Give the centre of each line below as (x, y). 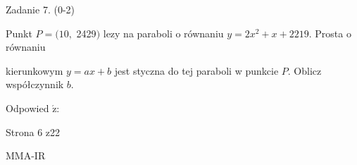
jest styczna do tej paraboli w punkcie (196, 70)
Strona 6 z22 (33, 132)
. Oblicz (305, 70)
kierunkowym (35, 70)
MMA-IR (26, 155)
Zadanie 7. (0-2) (40, 9)
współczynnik (35, 84)
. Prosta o (330, 33)
